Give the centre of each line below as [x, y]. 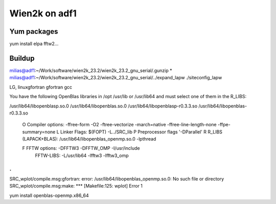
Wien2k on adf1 [43, 13]
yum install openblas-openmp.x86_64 [49, 195]
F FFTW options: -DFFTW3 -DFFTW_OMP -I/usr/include [81, 148]
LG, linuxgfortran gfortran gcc [41, 87]
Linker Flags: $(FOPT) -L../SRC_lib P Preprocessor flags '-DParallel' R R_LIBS [141, 132]
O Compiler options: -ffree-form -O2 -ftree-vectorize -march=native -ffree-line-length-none [119, 125]
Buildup [22, 58]
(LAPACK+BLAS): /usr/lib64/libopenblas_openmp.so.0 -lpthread [89, 139]
